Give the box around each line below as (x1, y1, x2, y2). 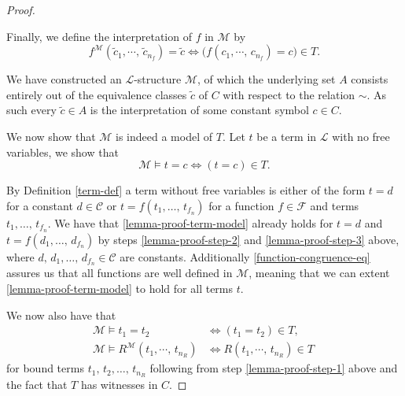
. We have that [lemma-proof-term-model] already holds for (47, 214, 333, 231)
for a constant (6, 197, 73, 213)
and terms (310, 197, 359, 213)
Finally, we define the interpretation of (6, 28, 192, 44)
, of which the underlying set (197, 71, 336, 87)
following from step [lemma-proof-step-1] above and (149, 360, 398, 376)
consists (351, 71, 388, 87)
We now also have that (6, 306, 116, 323)
